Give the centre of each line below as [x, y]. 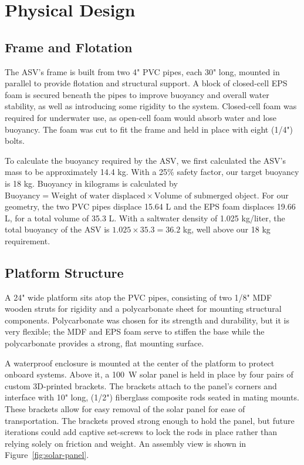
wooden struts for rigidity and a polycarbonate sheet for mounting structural [143, 309]
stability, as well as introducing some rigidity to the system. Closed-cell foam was [151, 106]
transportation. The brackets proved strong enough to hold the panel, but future [150, 420]
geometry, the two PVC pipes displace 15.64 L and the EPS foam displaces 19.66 [150, 206]
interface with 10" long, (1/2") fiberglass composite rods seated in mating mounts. [152, 397]
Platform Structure [64, 272]
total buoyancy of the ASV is [57, 229]
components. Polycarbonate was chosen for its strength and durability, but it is [147, 320]
